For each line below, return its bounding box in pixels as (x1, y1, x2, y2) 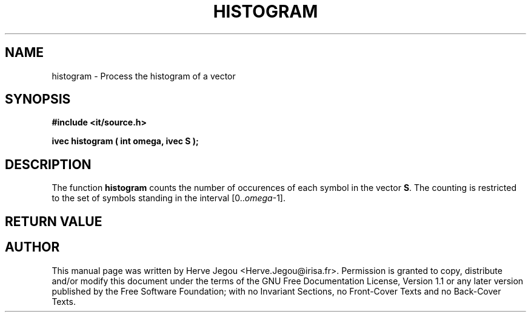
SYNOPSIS (5, 92, 71, 107)
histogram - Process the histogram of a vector (52, 70, 236, 81)
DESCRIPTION (5, 156, 92, 172)
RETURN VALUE (5, 213, 102, 229)
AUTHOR (5, 239, 60, 255)
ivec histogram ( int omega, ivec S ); (52, 136, 199, 147)
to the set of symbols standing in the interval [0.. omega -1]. (52, 193, 286, 204)
